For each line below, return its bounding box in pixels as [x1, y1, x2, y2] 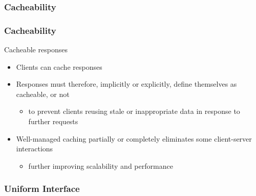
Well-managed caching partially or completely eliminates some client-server [16, 133, 252, 144]
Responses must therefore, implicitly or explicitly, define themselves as [16, 79, 237, 89]
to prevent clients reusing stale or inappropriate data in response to [28, 106, 240, 116]
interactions [16, 143, 53, 154]
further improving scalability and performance [28, 160, 173, 171]
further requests [28, 116, 78, 127]
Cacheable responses [4, 44, 68, 55]
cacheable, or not [16, 88, 70, 99]
